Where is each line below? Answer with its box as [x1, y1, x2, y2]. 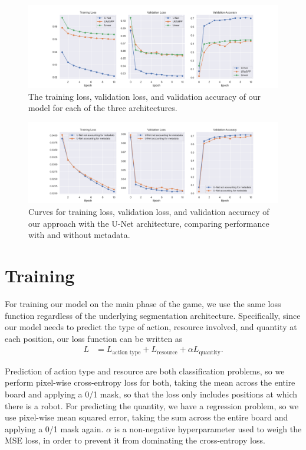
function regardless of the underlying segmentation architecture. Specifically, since [5, 309, 301, 321]
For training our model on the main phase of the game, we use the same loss [5, 297, 281, 309]
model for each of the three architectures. [28, 102, 177, 114]
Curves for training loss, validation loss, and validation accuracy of [28, 206, 269, 218]
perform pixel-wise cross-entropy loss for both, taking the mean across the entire [5, 376, 295, 389]
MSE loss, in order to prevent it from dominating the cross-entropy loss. [5, 434, 265, 446]
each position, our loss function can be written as [5, 332, 183, 344]
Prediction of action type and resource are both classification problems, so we [5, 364, 285, 377]
